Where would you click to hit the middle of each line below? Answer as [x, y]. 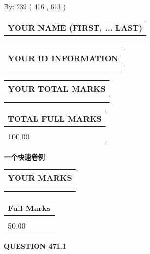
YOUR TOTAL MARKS [57, 88]
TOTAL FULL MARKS [55, 118]
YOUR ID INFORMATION [63, 58]
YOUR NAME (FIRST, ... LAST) [75, 27]
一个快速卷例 [24, 156]
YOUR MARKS [40, 178]
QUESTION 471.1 [35, 246]
